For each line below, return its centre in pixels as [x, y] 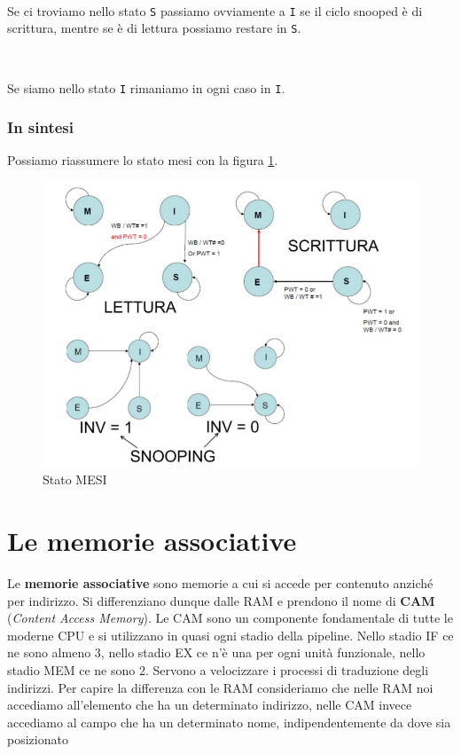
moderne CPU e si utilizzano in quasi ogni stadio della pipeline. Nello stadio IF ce [230, 635]
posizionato [38, 739]
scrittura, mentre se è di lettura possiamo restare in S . [154, 28]
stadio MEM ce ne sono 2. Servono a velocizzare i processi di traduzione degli [218, 669]
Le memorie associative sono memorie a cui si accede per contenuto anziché [220, 582]
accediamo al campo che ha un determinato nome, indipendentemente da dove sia [229, 722]
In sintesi [41, 127]
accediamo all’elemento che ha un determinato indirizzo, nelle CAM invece [210, 705]
